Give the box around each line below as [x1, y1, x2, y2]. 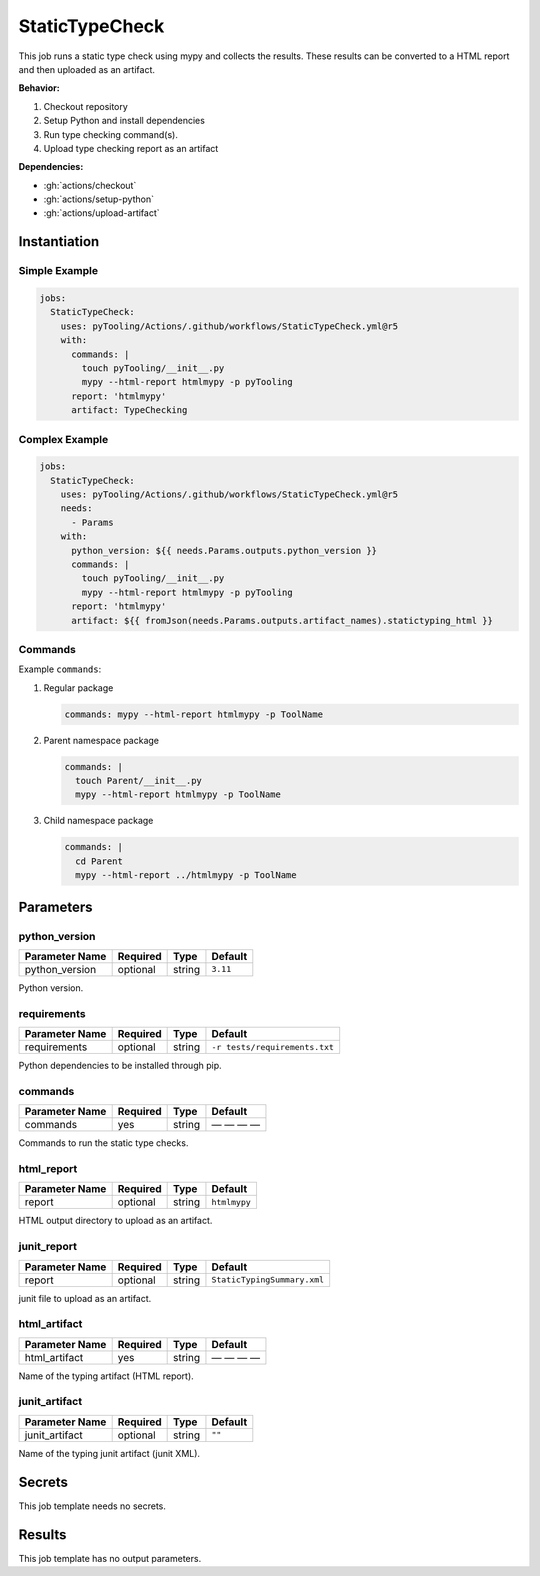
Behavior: [18, 82, 60, 94]
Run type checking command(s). [43, 128, 179, 140]
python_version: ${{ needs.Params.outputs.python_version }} [71, 545, 378, 556]
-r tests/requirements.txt [211, 1041, 335, 1052]
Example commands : [18, 663, 102, 675]
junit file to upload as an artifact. [18, 1292, 152, 1304]
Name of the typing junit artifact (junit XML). [18, 1447, 200, 1459]
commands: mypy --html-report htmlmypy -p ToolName [64, 708, 324, 720]
